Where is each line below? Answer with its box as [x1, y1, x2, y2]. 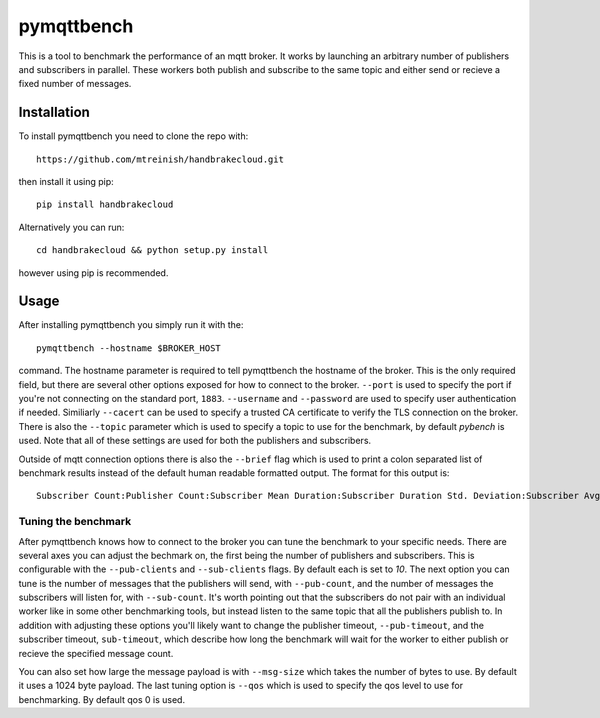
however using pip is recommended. [18, 266, 169, 279]
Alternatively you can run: [18, 221, 125, 233]
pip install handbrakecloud [36, 199, 174, 210]
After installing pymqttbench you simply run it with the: [18, 319, 244, 331]
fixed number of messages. [18, 78, 132, 90]
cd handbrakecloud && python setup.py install [36, 245, 269, 256]
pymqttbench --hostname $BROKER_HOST [36, 342, 222, 354]
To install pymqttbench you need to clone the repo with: [18, 130, 249, 142]
